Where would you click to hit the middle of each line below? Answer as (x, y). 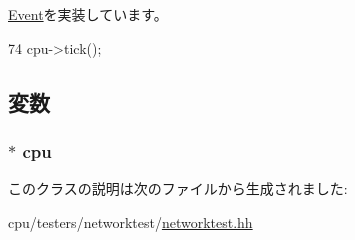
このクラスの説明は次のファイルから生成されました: (178, 188)
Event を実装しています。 (88, 14)
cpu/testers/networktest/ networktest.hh (130, 221)
